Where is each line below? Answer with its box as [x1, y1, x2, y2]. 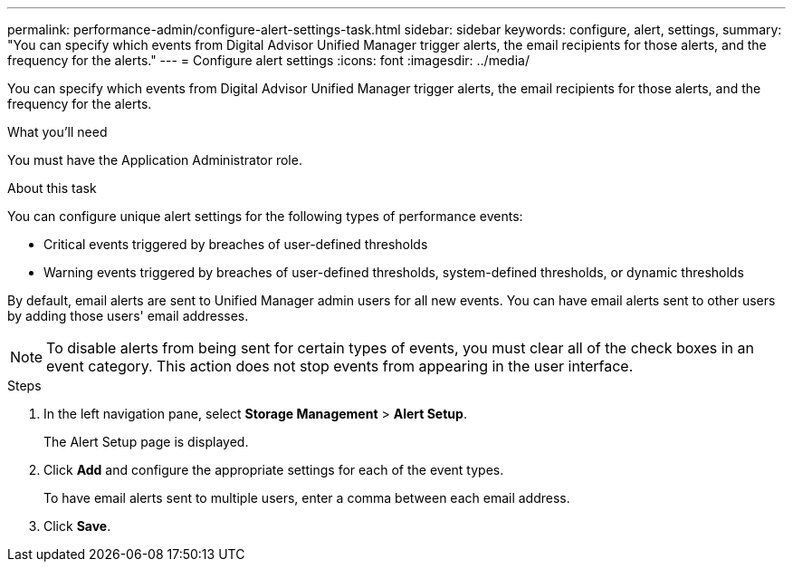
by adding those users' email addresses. [7, 308, 249, 323]
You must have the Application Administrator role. [7, 152, 302, 168]
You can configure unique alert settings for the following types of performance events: [7, 208, 523, 224]
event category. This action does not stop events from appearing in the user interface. [46, 357, 634, 375]
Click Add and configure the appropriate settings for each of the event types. [43, 462, 504, 477]
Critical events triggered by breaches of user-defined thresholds [43, 236, 428, 252]
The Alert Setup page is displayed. [43, 434, 249, 449]
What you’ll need [7, 124, 108, 140]
